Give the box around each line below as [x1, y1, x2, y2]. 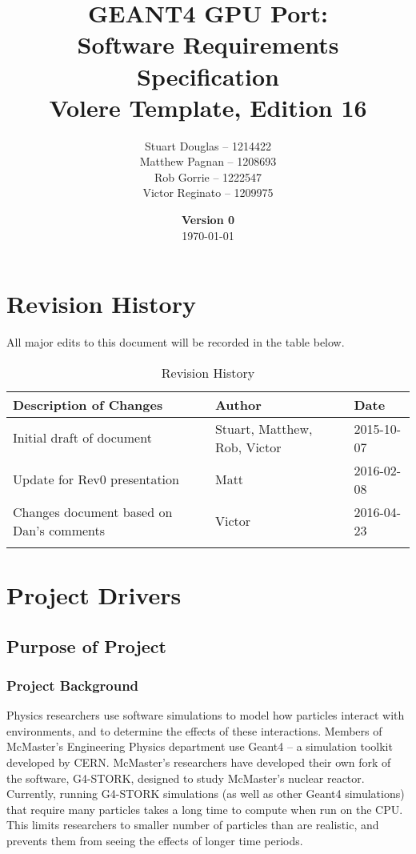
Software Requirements [77, 28, 339, 61]
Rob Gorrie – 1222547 [154, 168, 262, 185]
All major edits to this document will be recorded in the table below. [6, 334, 345, 351]
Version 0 [181, 211, 235, 228]
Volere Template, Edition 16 [49, 90, 367, 123]
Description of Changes [13, 395, 163, 414]
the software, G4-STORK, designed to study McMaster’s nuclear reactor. [6, 769, 365, 786]
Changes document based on [13, 502, 173, 521]
